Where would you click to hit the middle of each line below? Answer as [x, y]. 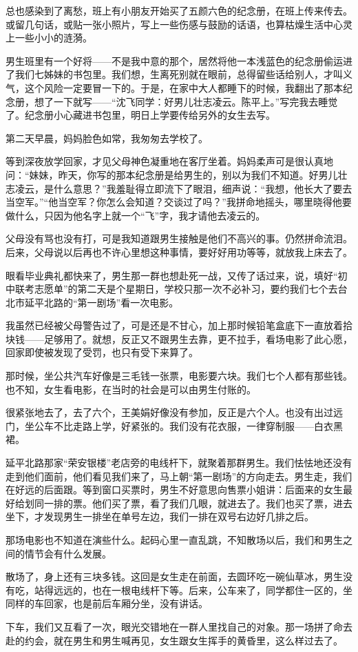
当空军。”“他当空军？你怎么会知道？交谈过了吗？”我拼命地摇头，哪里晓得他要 [179, 202]
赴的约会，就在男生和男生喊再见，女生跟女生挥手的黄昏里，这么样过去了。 [174, 640]
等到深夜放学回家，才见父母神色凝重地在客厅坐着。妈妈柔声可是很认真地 [169, 161]
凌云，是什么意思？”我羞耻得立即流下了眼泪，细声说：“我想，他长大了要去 [183, 188]
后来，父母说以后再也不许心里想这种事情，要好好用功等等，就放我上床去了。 [179, 251]
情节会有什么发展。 [68, 553]
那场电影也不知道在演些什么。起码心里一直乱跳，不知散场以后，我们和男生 [174, 540]
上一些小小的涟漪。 [49, 38]
